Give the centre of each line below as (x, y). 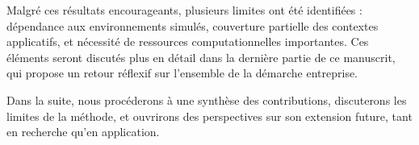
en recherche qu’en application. (83, 132)
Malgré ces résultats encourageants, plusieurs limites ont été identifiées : (184, 10)
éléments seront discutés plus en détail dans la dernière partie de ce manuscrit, (201, 57)
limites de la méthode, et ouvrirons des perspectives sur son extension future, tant (209, 116)
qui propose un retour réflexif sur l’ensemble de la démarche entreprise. (182, 73)
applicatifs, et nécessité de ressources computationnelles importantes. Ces (188, 41)
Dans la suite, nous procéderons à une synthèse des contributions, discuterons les (207, 99)
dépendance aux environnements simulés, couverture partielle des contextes (193, 25)
